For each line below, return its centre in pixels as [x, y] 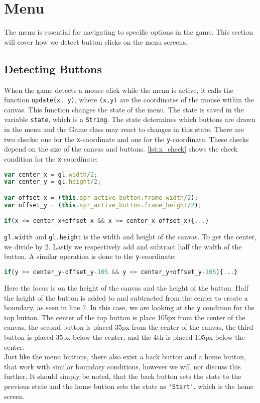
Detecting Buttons [53, 69]
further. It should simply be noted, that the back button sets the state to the [123, 376]
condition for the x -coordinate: [51, 158]
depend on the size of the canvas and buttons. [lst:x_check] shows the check [121, 149]
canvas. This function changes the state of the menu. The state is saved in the [124, 109]
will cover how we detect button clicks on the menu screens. [96, 41]
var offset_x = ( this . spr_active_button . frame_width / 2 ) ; [101, 197]
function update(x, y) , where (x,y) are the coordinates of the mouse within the [129, 100]
